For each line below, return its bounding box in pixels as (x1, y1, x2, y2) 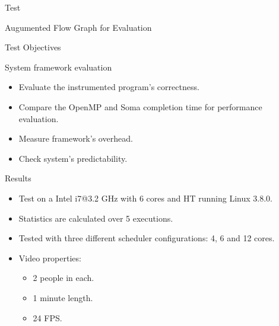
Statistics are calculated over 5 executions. (18, 212, 173, 224)
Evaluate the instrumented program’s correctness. (18, 81, 199, 93)
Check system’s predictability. (18, 152, 128, 164)
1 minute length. (33, 291, 93, 303)
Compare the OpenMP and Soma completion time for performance (18, 100, 262, 113)
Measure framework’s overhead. (18, 132, 133, 145)
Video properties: (18, 251, 81, 264)
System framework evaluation (5, 60, 112, 73)
